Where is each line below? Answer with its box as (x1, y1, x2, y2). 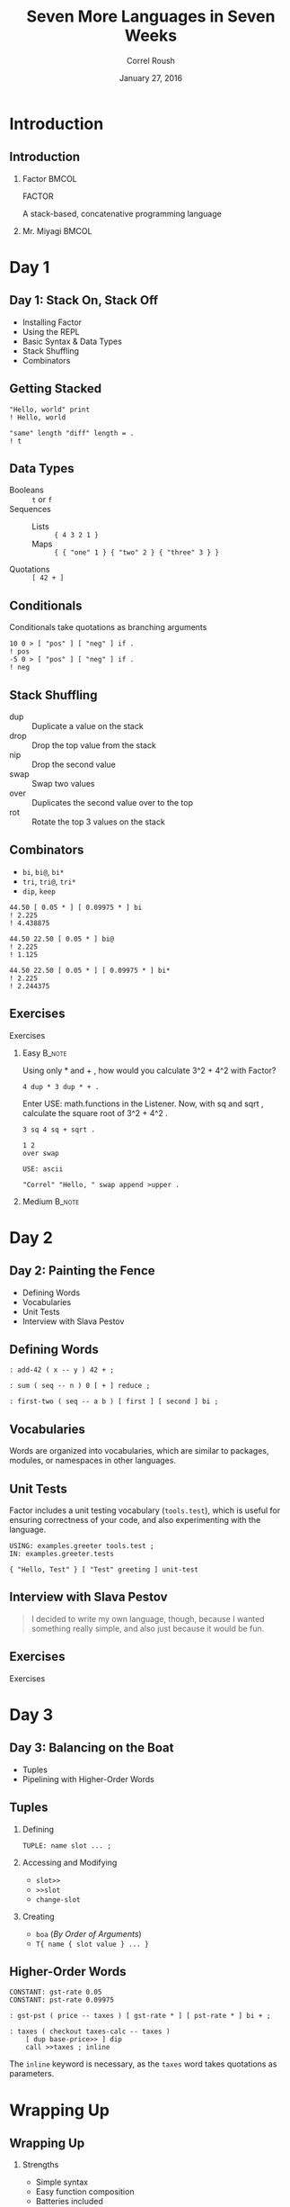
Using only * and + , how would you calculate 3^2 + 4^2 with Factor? (22, 1065, 277, 1076)
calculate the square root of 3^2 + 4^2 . (22, 1107, 168, 1118)
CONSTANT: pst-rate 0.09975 (9, 1995, 115, 2004)
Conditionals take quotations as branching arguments (9, 622, 207, 633)
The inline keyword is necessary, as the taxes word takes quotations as (9, 2058, 277, 2069)
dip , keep (22, 885, 56, 896)
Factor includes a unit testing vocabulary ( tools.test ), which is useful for (9, 1505, 281, 1516)
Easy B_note (22, 1047, 67, 1058)
